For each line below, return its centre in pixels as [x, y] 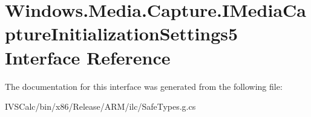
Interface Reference [88, 57]
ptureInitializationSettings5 [122, 33]
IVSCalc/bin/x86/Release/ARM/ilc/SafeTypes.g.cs [100, 106]
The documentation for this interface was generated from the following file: [144, 86]
